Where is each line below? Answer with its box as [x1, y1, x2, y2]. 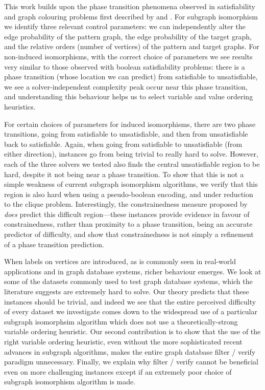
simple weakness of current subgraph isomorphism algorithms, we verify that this [4, 179, 258, 189]
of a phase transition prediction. [4, 239, 104, 249]
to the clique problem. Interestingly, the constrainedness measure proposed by [4, 199, 248, 209]
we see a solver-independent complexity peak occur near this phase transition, [4, 81, 248, 92]
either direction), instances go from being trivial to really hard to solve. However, [4, 148, 258, 159]
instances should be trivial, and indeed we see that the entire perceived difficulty [4, 296, 256, 307]
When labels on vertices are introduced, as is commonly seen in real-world [4, 256, 236, 267]
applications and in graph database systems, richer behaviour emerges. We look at [4, 266, 261, 276]
